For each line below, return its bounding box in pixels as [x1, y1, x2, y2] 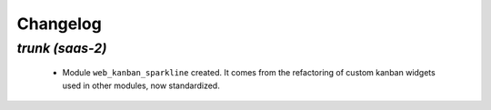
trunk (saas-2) [16, 40, 107, 56]
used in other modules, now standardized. [62, 80, 220, 91]
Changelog [16, 14, 102, 34]
